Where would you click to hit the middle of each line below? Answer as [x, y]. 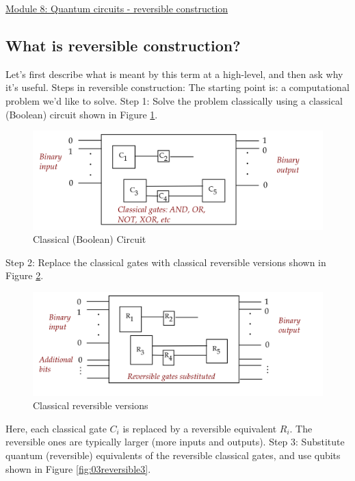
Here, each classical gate [56, 428]
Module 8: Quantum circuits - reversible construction [117, 8]
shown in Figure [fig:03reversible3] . [78, 468]
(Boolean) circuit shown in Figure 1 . [82, 114]
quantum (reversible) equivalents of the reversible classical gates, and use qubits [173, 455]
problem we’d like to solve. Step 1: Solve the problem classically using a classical [174, 100]
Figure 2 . [25, 275]
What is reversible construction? [123, 45]
